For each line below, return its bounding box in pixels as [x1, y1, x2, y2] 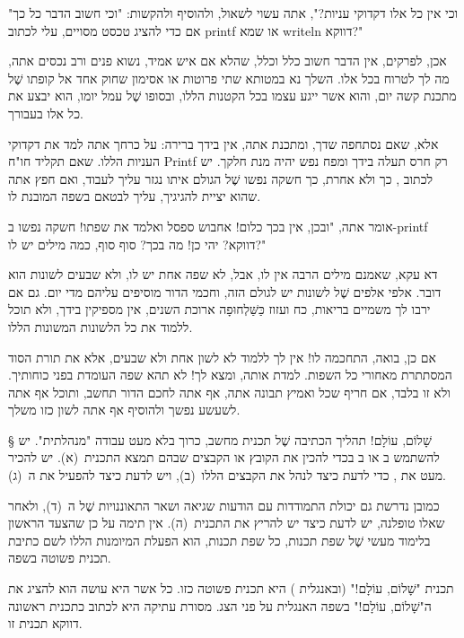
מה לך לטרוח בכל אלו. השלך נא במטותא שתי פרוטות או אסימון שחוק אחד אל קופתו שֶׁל [8, 68, 450, 87]
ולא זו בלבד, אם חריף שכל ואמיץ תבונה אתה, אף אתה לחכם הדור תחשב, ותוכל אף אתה [8, 382, 451, 401]
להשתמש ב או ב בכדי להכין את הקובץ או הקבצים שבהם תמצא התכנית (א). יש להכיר [8, 448, 440, 467]
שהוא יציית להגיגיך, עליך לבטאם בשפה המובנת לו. [8, 187, 261, 205]
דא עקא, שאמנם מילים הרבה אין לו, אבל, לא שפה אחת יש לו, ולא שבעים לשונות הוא [8, 265, 438, 284]
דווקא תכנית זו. [8, 614, 83, 633]
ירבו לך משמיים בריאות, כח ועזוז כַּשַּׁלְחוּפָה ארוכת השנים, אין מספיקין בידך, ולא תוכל [8, 300, 431, 319]
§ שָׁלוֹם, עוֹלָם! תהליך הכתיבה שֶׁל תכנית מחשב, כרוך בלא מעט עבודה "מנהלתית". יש [8, 430, 432, 449]
